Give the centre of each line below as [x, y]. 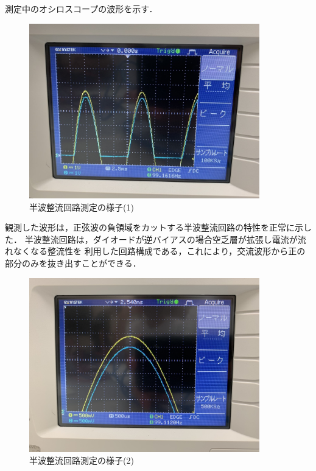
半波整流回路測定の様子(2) [82, 460]
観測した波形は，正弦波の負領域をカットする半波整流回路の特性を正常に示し [158, 227]
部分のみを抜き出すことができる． [73, 263]
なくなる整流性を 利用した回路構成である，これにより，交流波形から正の [159, 251]
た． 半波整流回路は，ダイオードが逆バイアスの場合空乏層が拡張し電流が [151, 239]
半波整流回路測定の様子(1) [82, 207]
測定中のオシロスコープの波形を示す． [81, 9]
